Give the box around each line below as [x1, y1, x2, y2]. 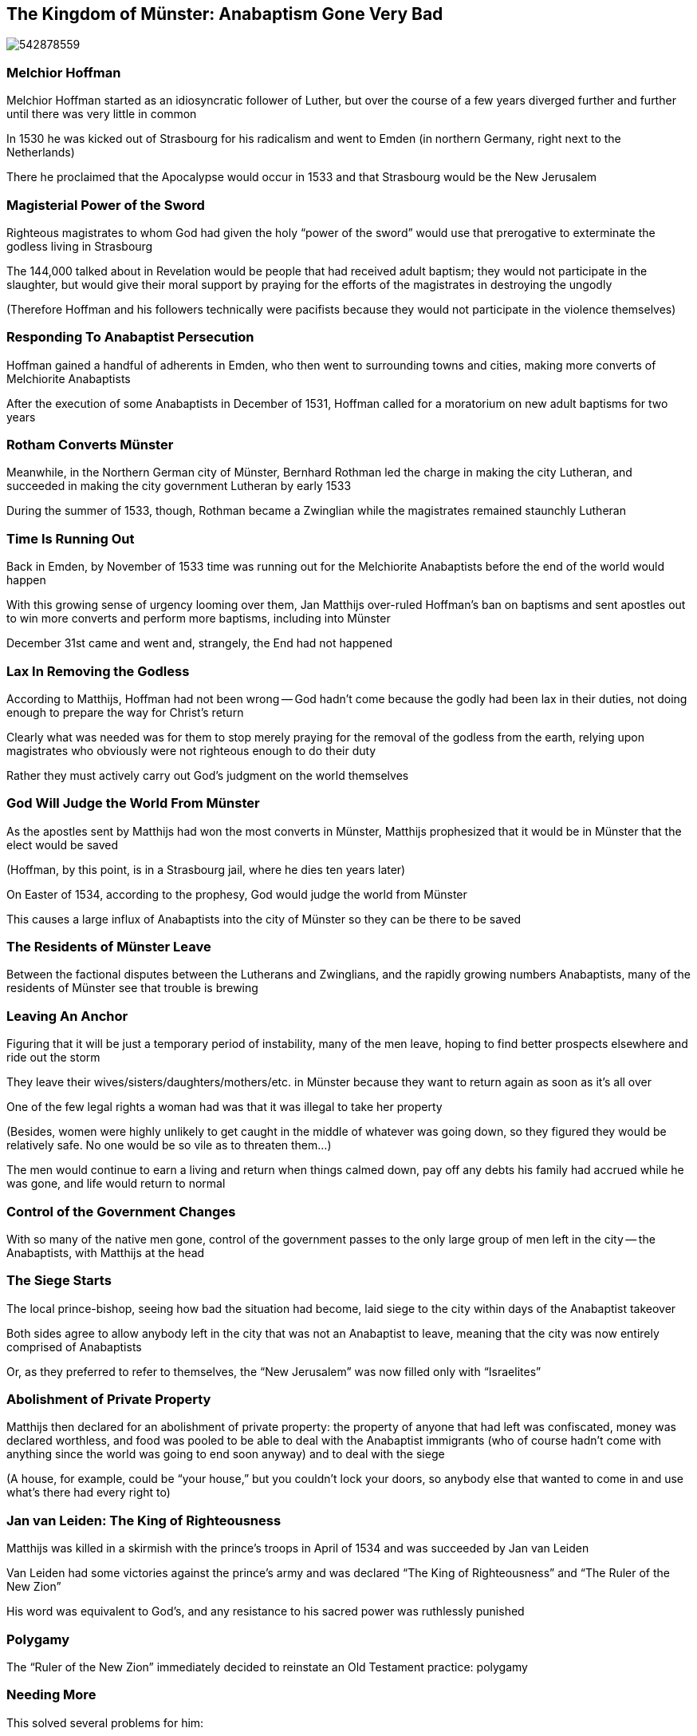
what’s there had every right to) [6, 1485, 171, 1500]
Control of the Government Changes [6, 1203, 236, 1220]
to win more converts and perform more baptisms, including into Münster [6, 611, 391, 626]
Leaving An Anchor [6, 1007, 128, 1024]
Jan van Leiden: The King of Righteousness [6, 1512, 282, 1528]
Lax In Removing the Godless [6, 662, 190, 679]
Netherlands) [6, 145, 75, 160]
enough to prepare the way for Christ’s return [6, 705, 244, 719]
